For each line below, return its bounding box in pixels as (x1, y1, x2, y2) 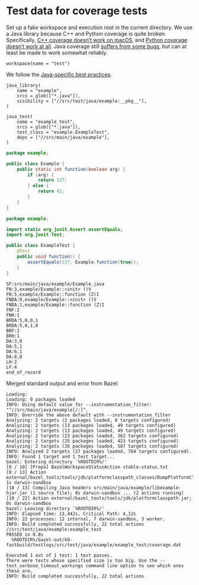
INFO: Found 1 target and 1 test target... (6, 453, 115, 460)
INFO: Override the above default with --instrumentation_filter (6, 412, 171, 418)
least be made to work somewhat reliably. (6, 49, 108, 56)
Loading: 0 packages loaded (6, 396, 76, 402)
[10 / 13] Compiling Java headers (6, 485, 92, 491)
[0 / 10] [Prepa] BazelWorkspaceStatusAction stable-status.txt (6, 464, 168, 470)
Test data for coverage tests (6, 4, 148, 18)
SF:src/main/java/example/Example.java (6, 281, 105, 287)
